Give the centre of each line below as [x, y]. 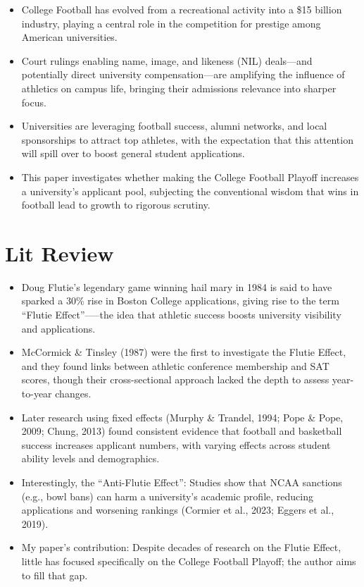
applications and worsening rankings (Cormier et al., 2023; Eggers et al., [178, 510]
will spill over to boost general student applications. [133, 153]
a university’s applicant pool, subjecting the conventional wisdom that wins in [190, 191]
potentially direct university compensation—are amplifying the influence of [183, 74]
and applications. [58, 328]
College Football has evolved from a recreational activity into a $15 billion [182, 9]
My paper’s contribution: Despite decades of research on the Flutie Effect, [181, 547]
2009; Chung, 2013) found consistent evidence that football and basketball [182, 431]
